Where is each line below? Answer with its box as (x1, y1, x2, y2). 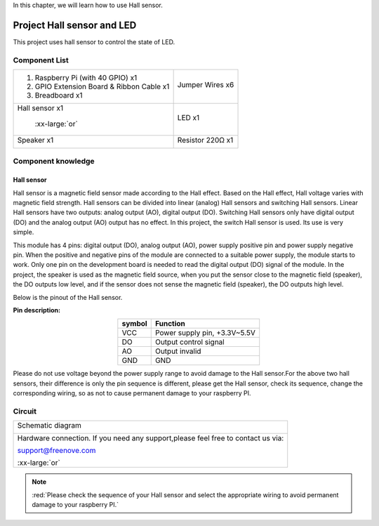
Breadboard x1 (34, 91, 84, 100)
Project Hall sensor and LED (13, 19, 137, 31)
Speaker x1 (17, 136, 54, 145)
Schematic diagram (17, 421, 82, 430)
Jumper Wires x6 (177, 80, 234, 90)
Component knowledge (13, 157, 95, 166)
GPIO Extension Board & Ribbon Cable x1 (34, 81, 170, 91)
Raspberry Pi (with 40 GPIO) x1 (34, 73, 138, 83)
